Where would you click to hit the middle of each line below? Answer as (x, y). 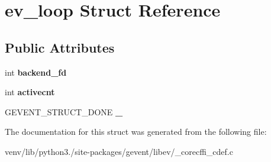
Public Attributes (60, 47)
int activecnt (30, 92)
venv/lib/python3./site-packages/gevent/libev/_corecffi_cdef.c (119, 151)
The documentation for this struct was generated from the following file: (136, 132)
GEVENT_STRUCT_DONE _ (64, 111)
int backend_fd (36, 72)
